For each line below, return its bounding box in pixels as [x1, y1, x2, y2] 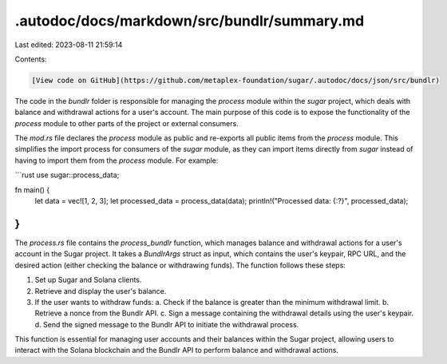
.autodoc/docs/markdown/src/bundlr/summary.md [14, 12, 365, 30]
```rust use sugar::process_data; [14, 170, 120, 180]
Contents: [14, 54, 47, 64]
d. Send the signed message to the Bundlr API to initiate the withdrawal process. [34, 319, 299, 329]
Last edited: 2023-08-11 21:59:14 [14, 40, 123, 49]
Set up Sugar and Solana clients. [34, 275, 142, 285]
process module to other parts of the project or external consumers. [14, 118, 239, 128]
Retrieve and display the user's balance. [34, 286, 167, 295]
